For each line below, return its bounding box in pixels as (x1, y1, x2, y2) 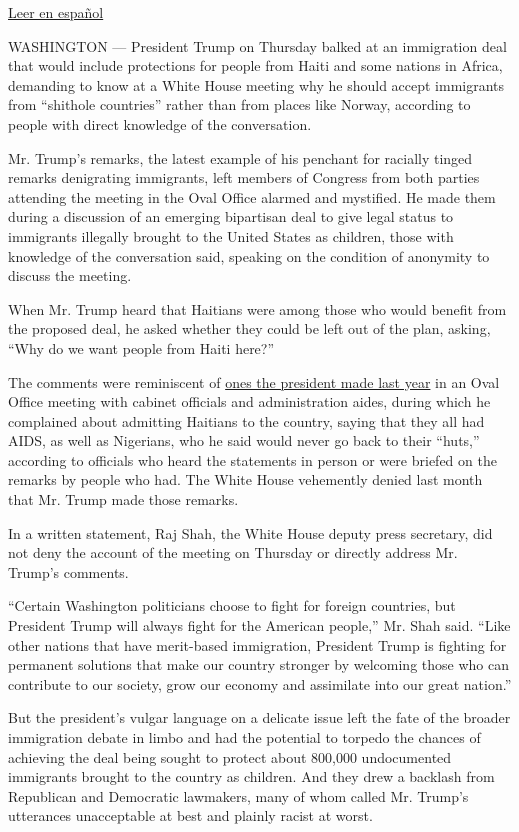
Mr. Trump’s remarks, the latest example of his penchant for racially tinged (8, 147, 473, 168)
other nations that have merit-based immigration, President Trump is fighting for (8, 634, 507, 655)
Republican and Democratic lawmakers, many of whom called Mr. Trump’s (8, 785, 469, 806)
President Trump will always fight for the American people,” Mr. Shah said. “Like (8, 615, 511, 636)
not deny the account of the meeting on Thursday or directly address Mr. (8, 542, 458, 563)
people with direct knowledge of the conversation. (8, 113, 312, 134)
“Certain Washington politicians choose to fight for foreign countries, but (8, 595, 456, 616)
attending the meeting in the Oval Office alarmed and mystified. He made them (8, 186, 496, 207)
